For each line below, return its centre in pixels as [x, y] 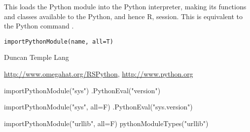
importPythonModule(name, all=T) [59, 41]
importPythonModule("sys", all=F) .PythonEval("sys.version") [98, 107]
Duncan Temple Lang [36, 57]
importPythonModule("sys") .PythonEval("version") [82, 90]
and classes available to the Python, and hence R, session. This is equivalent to [123, 16]
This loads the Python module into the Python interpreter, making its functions [125, 6]
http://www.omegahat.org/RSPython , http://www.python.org [99, 74]
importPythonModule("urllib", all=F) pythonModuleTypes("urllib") [106, 123]
